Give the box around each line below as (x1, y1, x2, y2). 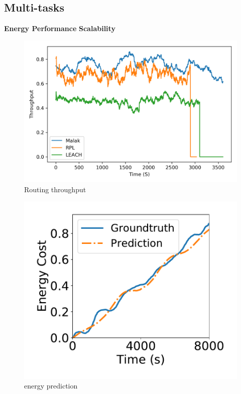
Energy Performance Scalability (4, 23, 115, 34)
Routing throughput (24, 184, 86, 194)
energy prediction (24, 380, 78, 391)
